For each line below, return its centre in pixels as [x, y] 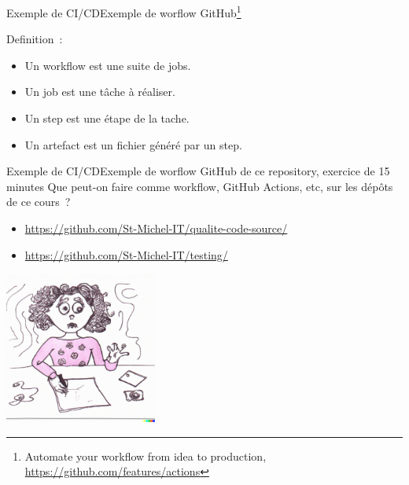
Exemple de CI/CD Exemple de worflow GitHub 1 [124, 11]
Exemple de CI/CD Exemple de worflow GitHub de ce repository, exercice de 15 [198, 171]
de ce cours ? [39, 202]
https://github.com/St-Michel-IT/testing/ [126, 254]
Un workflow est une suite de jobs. [108, 65]
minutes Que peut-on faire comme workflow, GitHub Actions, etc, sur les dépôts [200, 186]
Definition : [35, 39]
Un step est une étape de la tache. [107, 118]
